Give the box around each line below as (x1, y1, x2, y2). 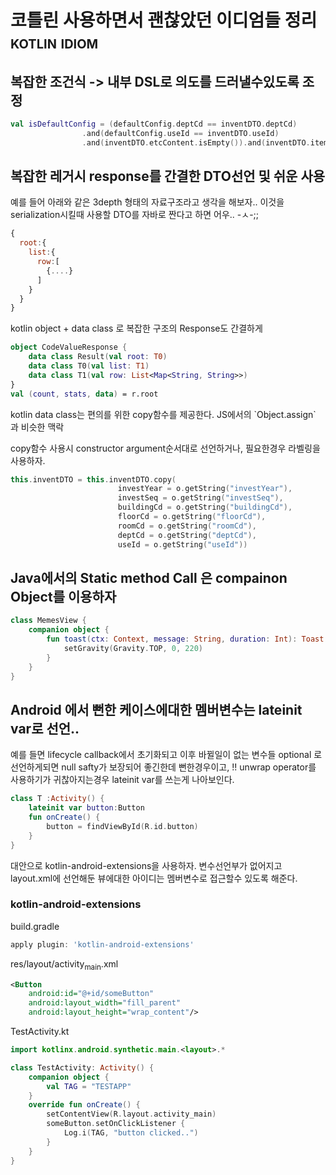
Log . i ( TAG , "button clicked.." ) (63, 1128, 199, 1138)
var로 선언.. (10, 720, 80, 737)
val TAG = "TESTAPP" (46, 1081, 132, 1091)
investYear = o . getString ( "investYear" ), (117, 484, 293, 494)
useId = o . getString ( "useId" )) (117, 539, 248, 550)
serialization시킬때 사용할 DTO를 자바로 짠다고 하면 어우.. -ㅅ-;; (10, 209, 260, 221)
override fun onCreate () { (28, 1100, 141, 1110)
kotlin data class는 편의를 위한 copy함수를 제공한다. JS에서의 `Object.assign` (10, 408, 317, 420)
